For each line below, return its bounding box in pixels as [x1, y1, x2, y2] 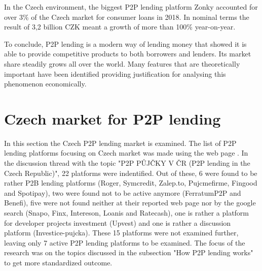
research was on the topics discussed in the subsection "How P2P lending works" [4, 247, 253, 258]
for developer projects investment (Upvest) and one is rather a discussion [4, 217, 231, 228]
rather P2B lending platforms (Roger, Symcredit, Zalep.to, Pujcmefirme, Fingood [4, 177, 257, 188]
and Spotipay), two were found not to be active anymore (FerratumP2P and [4, 187, 241, 198]
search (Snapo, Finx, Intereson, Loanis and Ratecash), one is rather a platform [4, 207, 249, 218]
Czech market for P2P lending [4, 108, 221, 129]
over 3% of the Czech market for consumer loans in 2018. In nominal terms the [4, 11, 249, 22]
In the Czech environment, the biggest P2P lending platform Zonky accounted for [4, 2, 258, 12]
